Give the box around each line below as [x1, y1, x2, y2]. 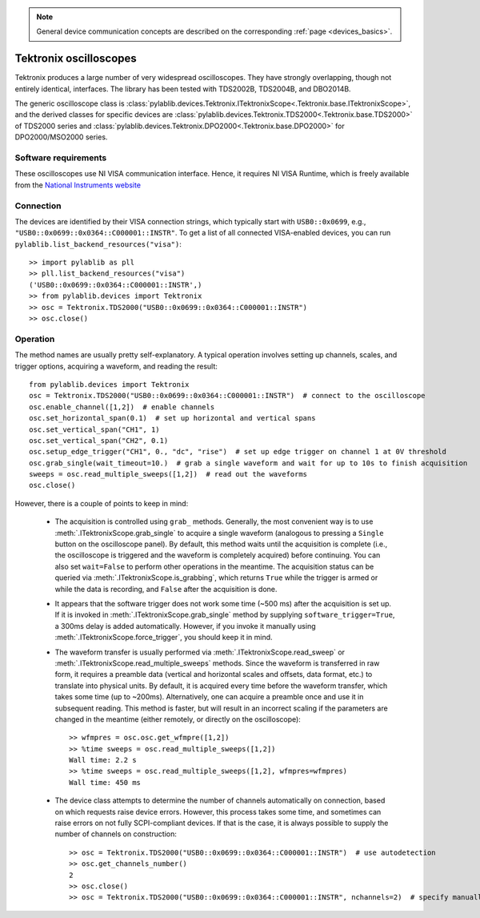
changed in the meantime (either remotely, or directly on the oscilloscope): [54, 714, 302, 724]
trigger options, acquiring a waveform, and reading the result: [14, 361, 218, 371]
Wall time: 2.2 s [69, 755, 137, 765]
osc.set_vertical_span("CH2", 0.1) [29, 436, 169, 445]
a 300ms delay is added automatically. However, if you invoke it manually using [54, 621, 316, 630]
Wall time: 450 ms [69, 778, 142, 787]
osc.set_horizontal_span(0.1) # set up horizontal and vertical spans [29, 413, 316, 423]
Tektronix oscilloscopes [14, 52, 138, 66]
